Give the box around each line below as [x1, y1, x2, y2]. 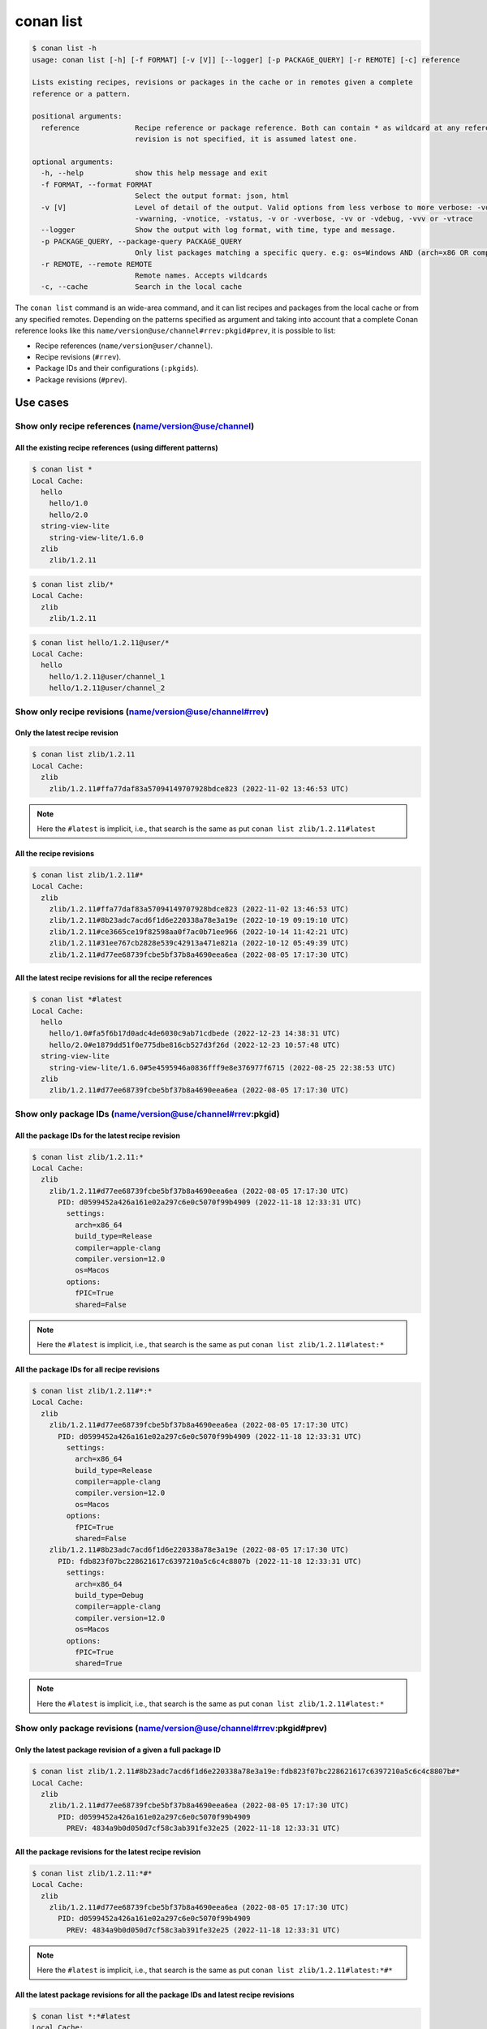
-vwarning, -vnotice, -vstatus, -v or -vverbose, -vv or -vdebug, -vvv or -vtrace [134, 214, 473, 223]
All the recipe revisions [15, 848, 95, 858]
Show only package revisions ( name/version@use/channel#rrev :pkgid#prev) [15, 1723, 328, 1734]
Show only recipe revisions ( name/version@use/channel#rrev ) [15, 706, 269, 717]
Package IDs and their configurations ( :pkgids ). [35, 364, 199, 373]
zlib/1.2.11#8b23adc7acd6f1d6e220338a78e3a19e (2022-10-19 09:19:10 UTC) [49, 915, 349, 925]
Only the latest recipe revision [15, 728, 119, 738]
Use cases [15, 396, 69, 410]
